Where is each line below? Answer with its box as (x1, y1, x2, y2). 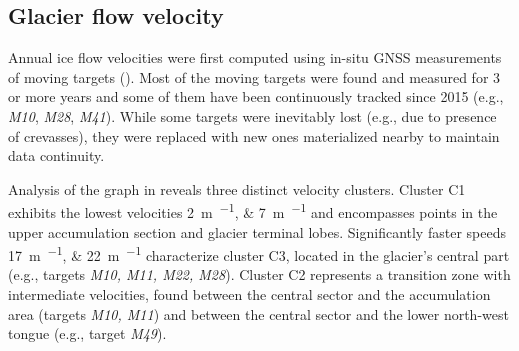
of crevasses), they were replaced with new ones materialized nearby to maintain (8, 125, 500, 146)
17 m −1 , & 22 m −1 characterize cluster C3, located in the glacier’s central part (8, 242, 510, 265)
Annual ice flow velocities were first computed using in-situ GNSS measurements (8, 47, 502, 68)
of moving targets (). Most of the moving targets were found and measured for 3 (8, 66, 501, 87)
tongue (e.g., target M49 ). (8, 323, 167, 344)
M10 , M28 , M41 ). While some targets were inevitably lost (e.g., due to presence (8, 105, 497, 126)
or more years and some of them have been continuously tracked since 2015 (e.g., (8, 86, 504, 107)
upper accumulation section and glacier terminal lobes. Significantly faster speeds (8, 221, 506, 242)
